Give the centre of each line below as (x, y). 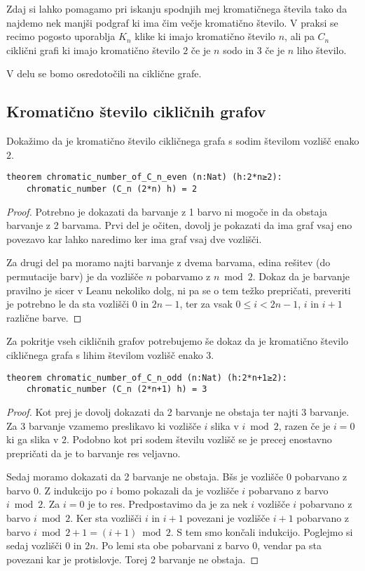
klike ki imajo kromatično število (205, 36)
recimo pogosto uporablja (61, 36)
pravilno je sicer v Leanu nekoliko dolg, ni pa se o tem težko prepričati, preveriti (179, 290)
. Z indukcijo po (73, 490)
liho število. (322, 50)
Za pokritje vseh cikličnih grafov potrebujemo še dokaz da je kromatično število (178, 341)
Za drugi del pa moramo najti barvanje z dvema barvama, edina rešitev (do (168, 262)
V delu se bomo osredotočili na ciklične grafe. (104, 73)
